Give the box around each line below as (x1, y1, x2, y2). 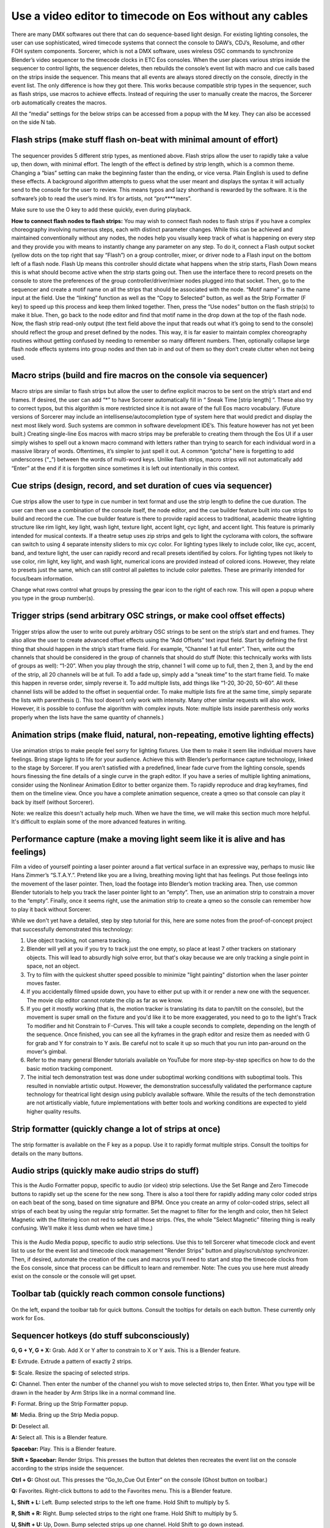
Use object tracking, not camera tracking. (26, 936, 131, 944)
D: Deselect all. (11, 1422, 50, 1430)
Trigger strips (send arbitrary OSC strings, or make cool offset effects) (11, 611, 285, 621)
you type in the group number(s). (11, 595, 95, 602)
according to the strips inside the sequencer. (11, 1464, 124, 1472)
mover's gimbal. (26, 1048, 67, 1056)
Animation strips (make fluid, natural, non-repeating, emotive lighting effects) (11, 729, 315, 740)
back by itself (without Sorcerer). (11, 798, 95, 806)
